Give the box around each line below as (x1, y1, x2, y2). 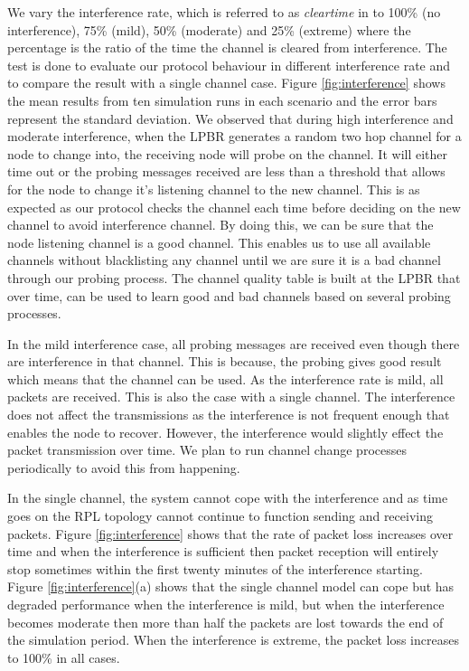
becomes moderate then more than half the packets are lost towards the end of (7, 612, 444, 631)
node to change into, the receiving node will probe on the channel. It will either (7, 144, 448, 163)
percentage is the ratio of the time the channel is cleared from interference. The (7, 38, 447, 57)
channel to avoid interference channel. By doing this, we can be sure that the (7, 215, 434, 234)
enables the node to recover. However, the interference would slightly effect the (7, 422, 444, 441)
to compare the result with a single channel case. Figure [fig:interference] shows (7, 73, 446, 92)
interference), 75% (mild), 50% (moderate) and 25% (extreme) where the (7, 20, 411, 39)
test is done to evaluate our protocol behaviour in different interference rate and (7, 55, 451, 74)
